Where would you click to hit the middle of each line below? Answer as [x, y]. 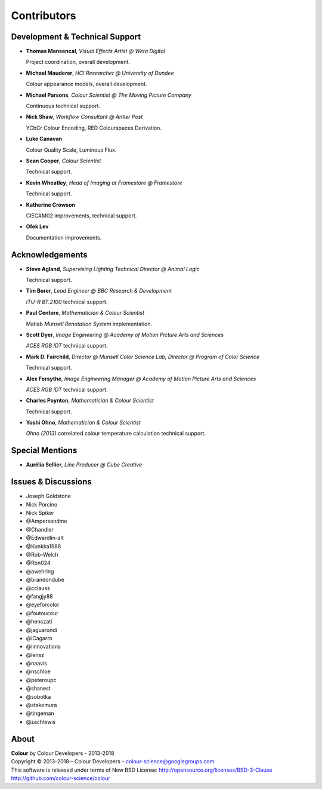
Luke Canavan [44, 139]
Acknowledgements [49, 255]
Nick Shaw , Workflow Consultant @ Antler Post [84, 117]
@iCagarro [39, 638]
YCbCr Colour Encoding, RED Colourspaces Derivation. [94, 128]
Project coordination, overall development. [78, 62]
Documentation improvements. [64, 237]
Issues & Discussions [51, 482]
